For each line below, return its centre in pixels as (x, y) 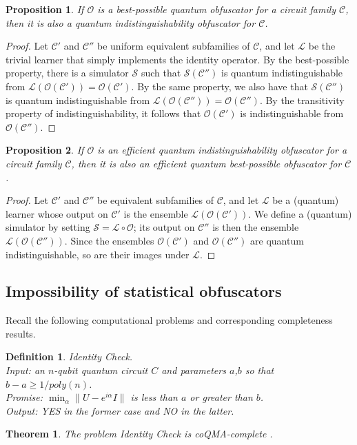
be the (322, 46)
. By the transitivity (302, 100)
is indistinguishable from (292, 113)
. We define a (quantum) (300, 213)
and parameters (194, 370)
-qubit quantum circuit (101, 370)
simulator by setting (48, 227)
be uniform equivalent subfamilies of (174, 46)
